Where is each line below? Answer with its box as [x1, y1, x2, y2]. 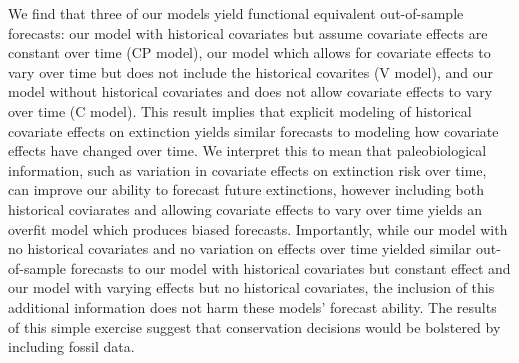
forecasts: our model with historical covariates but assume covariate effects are [8, 22, 488, 43]
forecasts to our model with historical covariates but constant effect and [70, 257, 511, 278]
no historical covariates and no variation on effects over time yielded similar [8, 238, 472, 259]
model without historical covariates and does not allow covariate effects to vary [8, 81, 493, 102]
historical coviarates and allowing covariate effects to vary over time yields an [8, 198, 483, 219]
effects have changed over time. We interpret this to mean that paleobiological [8, 140, 487, 161]
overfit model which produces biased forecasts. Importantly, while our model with [8, 218, 508, 239]
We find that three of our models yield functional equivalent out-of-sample [8, 3, 464, 23]
